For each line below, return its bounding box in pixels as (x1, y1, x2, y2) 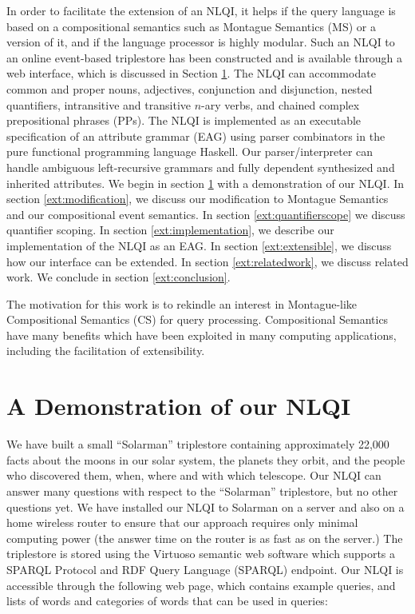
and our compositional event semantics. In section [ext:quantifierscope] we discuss (6, 205, 405, 222)
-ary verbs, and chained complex (201, 96, 360, 113)
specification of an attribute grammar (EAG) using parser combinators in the (6, 127, 385, 144)
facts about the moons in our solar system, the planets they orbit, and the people (6, 451, 405, 468)
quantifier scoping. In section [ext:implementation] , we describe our (6, 221, 334, 238)
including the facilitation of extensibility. (6, 342, 205, 359)
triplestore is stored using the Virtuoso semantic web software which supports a (6, 545, 396, 562)
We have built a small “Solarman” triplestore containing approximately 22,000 (6, 436, 389, 453)
